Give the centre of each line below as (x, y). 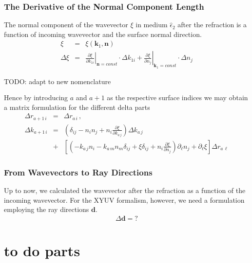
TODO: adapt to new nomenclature (58, 81)
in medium (152, 25)
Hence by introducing (36, 97)
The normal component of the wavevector (66, 25)
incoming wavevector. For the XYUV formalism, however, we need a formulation (124, 200)
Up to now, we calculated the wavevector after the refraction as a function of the (125, 190)
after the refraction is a (212, 25)
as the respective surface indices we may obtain (177, 97)
